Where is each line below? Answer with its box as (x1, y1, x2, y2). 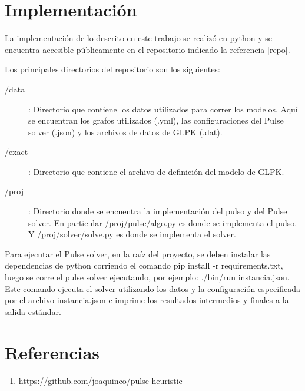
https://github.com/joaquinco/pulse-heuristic (18, 374, 183, 386)
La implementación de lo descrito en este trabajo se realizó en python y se (5, 32, 273, 44)
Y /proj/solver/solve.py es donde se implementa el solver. (28, 228, 236, 240)
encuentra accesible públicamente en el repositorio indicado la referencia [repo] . (5, 43, 290, 55)
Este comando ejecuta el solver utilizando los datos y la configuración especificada (5, 282, 300, 294)
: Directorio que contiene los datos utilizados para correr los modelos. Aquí (28, 102, 298, 115)
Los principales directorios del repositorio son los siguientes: (5, 63, 220, 75)
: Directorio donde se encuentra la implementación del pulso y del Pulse (28, 205, 287, 217)
